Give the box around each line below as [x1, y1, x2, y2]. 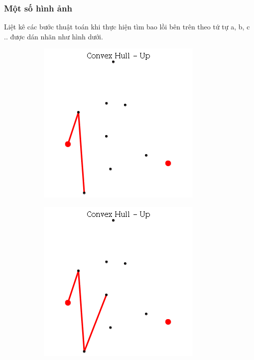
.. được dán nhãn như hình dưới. [4, 31, 103, 41]
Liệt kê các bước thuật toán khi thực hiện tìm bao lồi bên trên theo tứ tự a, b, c [4, 21, 250, 32]
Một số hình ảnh [4, 1, 72, 14]
